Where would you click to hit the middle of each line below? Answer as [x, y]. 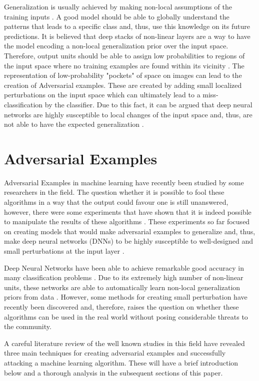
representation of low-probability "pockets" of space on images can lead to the [123, 75]
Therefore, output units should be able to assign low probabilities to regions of [124, 55]
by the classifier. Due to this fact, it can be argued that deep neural [148, 104]
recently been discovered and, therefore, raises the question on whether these [121, 306]
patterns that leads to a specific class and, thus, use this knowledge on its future [127, 26]
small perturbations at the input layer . [64, 251]
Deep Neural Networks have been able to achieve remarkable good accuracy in [124, 267]
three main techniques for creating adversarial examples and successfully [115, 353]
